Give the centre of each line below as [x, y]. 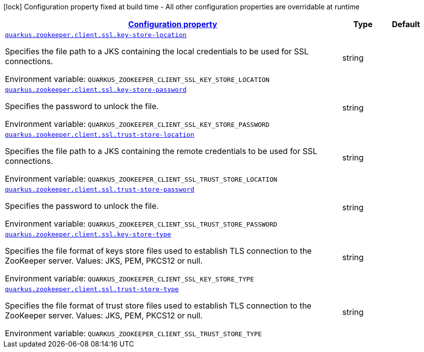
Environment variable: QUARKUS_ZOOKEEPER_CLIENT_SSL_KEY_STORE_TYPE [130, 278]
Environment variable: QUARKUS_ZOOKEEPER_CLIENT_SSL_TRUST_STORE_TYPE [134, 333]
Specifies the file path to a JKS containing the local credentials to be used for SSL [157, 51]
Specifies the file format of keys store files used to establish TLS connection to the [158, 251]
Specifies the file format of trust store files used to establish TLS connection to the [158, 306]
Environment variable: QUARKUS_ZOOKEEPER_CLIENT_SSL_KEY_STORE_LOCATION [137, 79]
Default [406, 24]
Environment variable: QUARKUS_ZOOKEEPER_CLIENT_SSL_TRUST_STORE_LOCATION [141, 179]
